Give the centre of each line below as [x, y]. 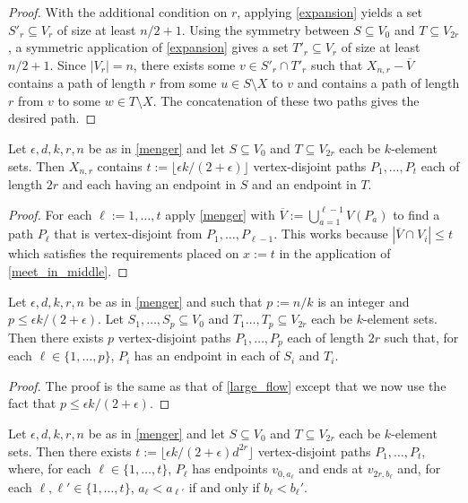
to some [79, 100]
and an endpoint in [304, 184]
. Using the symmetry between [265, 29]
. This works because [331, 234]
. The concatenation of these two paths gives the [286, 100]
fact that [32, 403]
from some [188, 83]
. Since [68, 64]
